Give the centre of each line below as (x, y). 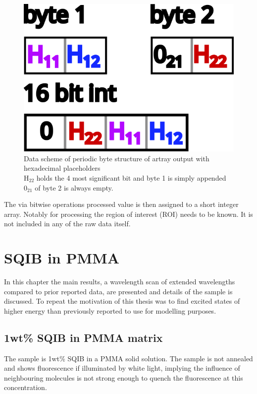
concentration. (26, 387)
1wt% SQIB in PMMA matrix (83, 337)
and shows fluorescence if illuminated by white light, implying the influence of (122, 368)
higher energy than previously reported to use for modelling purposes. (110, 310)
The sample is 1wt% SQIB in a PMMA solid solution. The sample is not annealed (128, 358)
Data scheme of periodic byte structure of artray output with (117, 158)
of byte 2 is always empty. (74, 187)
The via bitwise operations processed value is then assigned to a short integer (121, 204)
